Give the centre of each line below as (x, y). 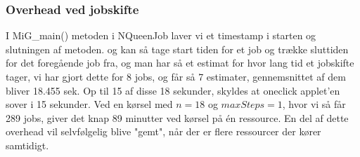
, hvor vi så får (314, 104)
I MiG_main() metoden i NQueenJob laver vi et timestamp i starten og (161, 35)
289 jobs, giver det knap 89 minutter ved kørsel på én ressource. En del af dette (177, 117)
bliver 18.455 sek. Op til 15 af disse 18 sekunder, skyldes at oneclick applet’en (173, 90)
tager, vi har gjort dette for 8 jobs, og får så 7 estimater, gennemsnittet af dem (176, 76)
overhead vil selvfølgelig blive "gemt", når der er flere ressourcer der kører (163, 131)
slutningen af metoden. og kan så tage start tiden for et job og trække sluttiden (177, 49)
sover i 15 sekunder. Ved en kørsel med (89, 104)
